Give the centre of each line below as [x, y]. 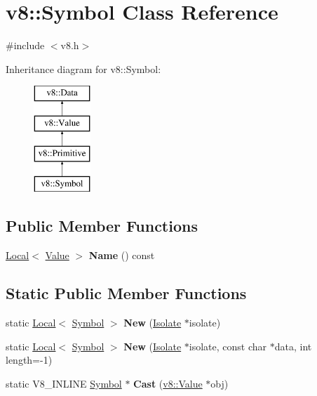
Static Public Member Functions [126, 293]
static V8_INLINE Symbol [64, 383]
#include [25, 45]
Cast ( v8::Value [168, 383]
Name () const [122, 255]
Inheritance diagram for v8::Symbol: [83, 68]
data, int [293, 346]
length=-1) [29, 360]
